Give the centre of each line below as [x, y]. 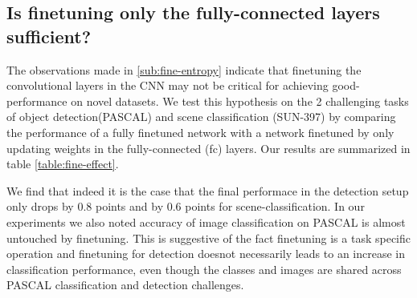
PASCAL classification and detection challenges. [125, 285]
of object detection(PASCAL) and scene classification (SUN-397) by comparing [201, 117]
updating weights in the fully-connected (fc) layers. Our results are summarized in [208, 148]
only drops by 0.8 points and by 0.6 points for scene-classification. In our [186, 206]
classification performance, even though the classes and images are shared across [204, 269]
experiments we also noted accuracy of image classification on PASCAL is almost [206, 221]
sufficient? [49, 36]
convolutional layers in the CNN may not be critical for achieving [168, 85]
